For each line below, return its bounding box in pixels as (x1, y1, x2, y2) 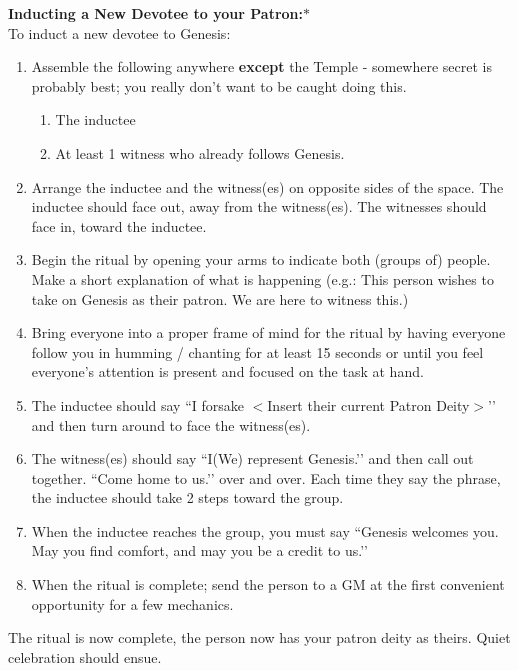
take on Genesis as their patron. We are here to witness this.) (31, 288, 409, 309)
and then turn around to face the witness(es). (31, 414, 311, 435)
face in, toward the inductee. (31, 215, 207, 236)
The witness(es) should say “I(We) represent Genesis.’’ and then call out (31, 448, 474, 469)
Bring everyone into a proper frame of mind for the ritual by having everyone (31, 322, 506, 343)
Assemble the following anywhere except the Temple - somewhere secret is (31, 56, 492, 77)
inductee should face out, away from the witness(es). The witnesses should (31, 196, 487, 217)
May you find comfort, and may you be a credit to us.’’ (31, 540, 368, 561)
